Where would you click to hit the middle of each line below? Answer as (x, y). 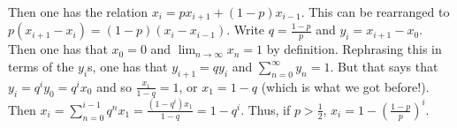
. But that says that (384, 67)
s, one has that (128, 67)
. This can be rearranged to (375, 11)
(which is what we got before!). (345, 86)
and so (114, 86)
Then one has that (58, 49)
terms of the (41, 67)
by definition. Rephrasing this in (354, 49)
